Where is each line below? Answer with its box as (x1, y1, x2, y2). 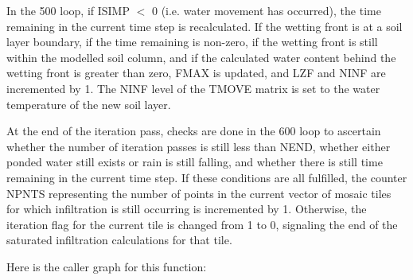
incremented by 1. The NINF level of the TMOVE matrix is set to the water (6, 80, 380, 96)
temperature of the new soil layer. (6, 95, 171, 112)
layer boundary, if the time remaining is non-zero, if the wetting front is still (6, 33, 378, 50)
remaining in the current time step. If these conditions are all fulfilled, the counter (6, 169, 407, 185)
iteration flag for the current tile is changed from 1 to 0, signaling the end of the (6, 216, 398, 232)
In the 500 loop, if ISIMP (6, 2, 130, 18)
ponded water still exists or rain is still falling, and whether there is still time (6, 154, 383, 170)
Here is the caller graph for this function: (6, 258, 207, 274)
